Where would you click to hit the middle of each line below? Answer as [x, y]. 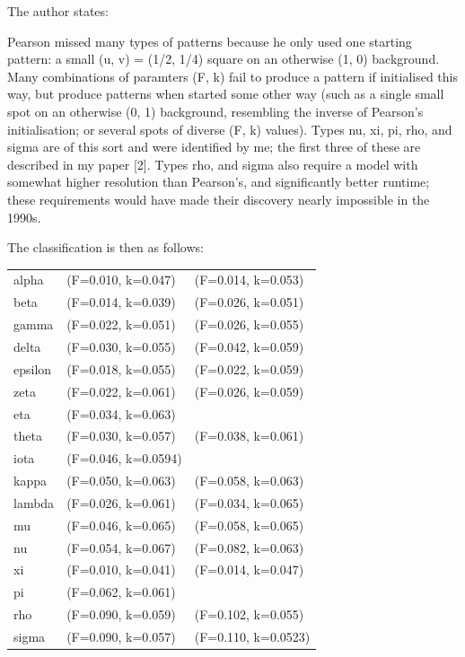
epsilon [33, 368]
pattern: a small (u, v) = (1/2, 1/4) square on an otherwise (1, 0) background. [224, 59]
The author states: [58, 11]
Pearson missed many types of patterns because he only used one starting [210, 41]
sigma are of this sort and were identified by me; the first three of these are [214, 147]
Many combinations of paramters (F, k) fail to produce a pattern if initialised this [232, 76]
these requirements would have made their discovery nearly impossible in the [219, 199]
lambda [34, 502]
